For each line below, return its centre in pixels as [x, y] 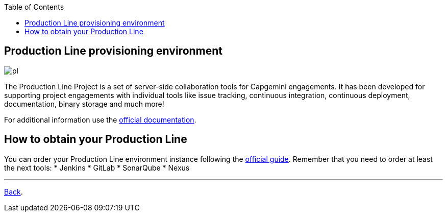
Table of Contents [34, 7]
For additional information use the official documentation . [100, 119]
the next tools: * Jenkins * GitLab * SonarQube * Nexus [97, 167]
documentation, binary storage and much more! [84, 104]
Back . [14, 191]
